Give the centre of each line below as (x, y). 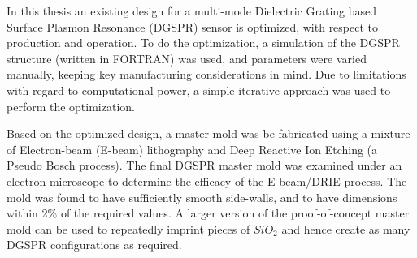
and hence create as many (346, 228)
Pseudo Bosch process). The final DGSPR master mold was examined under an (204, 165)
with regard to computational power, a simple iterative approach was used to (199, 90)
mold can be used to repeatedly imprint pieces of (128, 228)
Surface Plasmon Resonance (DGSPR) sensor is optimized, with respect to (193, 26)
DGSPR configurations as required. (94, 245)
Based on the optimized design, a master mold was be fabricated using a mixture (208, 133)
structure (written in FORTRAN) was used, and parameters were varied (187, 58)
